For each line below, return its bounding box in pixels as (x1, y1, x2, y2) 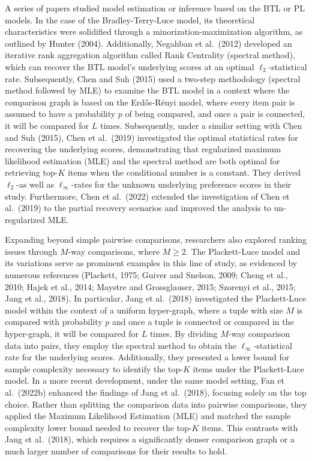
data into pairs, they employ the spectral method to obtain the (5, 339, 237, 351)
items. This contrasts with (202, 421, 298, 433)
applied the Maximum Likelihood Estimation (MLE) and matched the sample (5, 409, 291, 422)
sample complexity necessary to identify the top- (5, 362, 183, 375)
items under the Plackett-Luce (193, 362, 304, 375)
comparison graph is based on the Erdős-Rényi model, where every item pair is (5, 95, 295, 108)
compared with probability (5, 315, 103, 328)
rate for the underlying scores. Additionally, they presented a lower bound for (5, 351, 290, 363)
